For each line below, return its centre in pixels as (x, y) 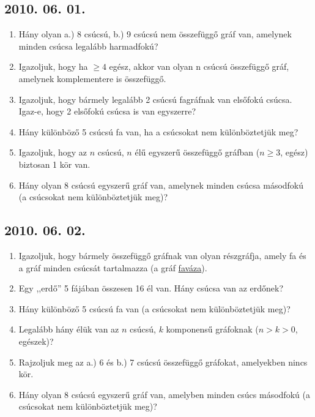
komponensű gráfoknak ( (212, 329)
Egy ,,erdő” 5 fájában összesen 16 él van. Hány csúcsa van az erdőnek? (151, 288)
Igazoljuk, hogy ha (53, 66)
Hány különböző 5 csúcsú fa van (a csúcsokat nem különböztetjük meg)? (154, 308)
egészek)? (36, 341)
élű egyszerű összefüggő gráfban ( (197, 152)
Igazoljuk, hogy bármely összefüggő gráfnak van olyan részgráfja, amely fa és (162, 255)
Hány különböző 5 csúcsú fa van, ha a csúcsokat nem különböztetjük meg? (158, 131)
